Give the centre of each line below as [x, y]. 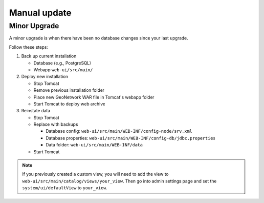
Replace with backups [56, 124]
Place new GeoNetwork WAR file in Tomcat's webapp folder [94, 97]
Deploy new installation [45, 77]
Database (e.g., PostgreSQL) [62, 63]
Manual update [40, 13]
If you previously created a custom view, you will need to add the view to [95, 174]
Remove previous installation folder [69, 90]
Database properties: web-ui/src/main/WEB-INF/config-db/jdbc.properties [131, 138]
